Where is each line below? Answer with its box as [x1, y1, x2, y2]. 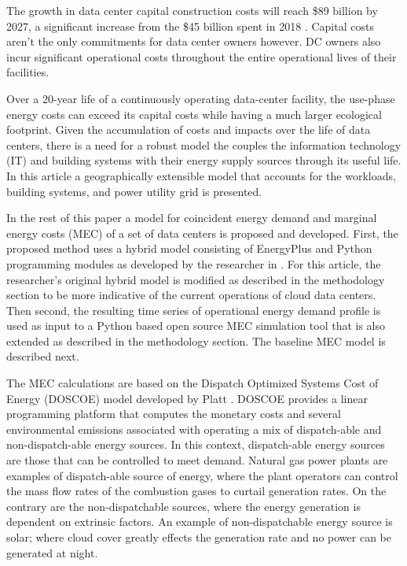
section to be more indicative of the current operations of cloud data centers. [6, 287, 376, 303]
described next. [6, 348, 79, 364]
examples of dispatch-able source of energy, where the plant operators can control [6, 467, 398, 483]
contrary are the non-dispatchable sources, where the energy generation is [6, 498, 361, 514]
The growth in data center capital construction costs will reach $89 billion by [6, 2, 378, 18]
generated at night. [6, 544, 98, 560]
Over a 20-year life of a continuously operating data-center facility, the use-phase [6, 90, 395, 106]
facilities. [6, 64, 49, 80]
